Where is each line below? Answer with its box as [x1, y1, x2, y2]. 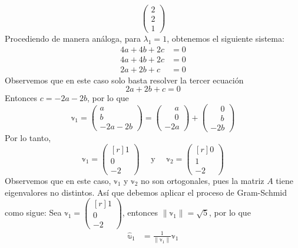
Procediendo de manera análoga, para [5, 32, 141, 45]
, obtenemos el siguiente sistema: [167, 32, 284, 45]
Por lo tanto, [5, 132, 51, 144]
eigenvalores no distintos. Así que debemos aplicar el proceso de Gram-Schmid [5, 186, 287, 198]
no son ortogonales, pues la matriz [140, 174, 264, 186]
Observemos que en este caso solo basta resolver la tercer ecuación [5, 73, 244, 86]
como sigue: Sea [5, 206, 62, 219]
